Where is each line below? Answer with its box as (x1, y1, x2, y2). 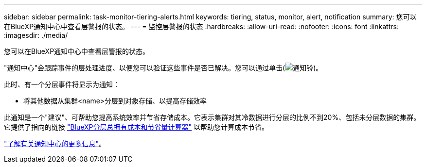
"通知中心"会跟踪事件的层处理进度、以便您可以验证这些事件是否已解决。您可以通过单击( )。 (4, 64, 323, 72)
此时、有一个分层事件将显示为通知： (4, 80, 120, 88)
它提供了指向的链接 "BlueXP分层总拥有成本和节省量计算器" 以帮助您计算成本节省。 (4, 123, 269, 131)
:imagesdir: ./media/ (4, 31, 68, 39)
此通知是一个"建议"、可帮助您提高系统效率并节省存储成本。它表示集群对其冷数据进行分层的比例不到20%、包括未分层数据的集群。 (4, 113, 421, 121)
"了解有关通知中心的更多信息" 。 (4, 139, 106, 148)
